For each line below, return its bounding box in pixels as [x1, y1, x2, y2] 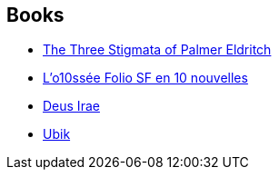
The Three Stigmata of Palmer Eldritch [43, 42, 272, 58]
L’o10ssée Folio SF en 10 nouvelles [43, 70, 248, 86]
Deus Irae [43, 98, 100, 114]
